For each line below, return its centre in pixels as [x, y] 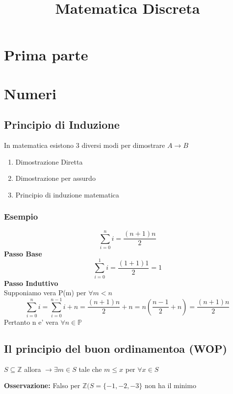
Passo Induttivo [31, 283]
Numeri [30, 93]
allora [33, 369]
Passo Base [23, 253]
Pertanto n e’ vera [31, 322]
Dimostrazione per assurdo [55, 178]
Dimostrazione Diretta [49, 161]
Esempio [21, 216]
